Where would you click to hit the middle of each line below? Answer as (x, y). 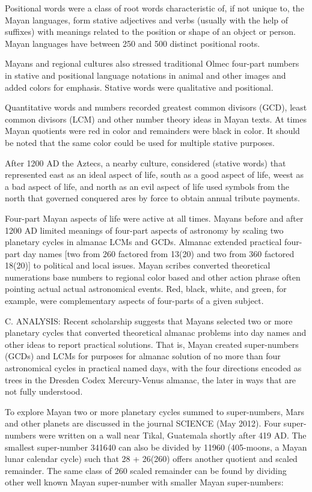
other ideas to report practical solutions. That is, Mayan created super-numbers (152, 344)
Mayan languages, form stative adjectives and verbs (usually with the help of (147, 20)
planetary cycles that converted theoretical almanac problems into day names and (156, 333)
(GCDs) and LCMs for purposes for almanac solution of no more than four (143, 356)
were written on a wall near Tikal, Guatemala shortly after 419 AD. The (173, 435)
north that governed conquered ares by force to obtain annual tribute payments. (152, 198)
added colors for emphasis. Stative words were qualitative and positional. (139, 87)
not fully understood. (44, 391)
